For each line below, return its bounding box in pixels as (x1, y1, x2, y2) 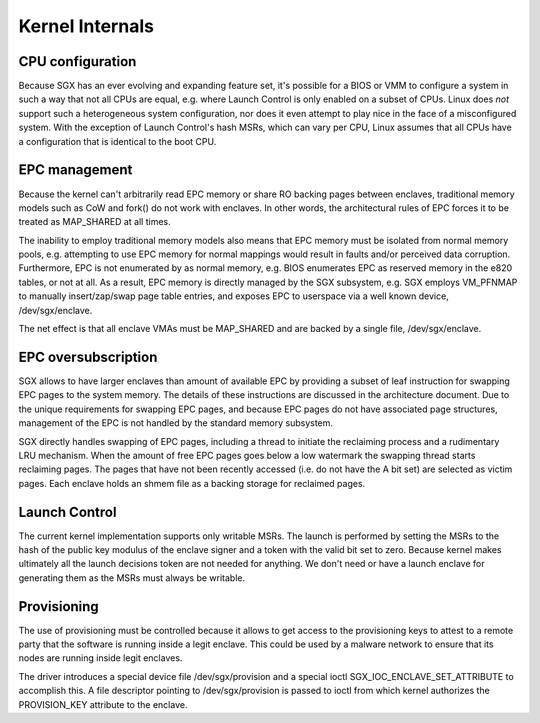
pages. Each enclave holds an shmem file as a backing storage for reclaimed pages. (18, 477, 366, 489)
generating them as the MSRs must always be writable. (18, 571, 246, 584)
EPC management (18, 161, 133, 179)
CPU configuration (18, 53, 137, 70)
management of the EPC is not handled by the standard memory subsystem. (18, 417, 334, 429)
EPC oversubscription (18, 348, 158, 365)
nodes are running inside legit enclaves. (18, 652, 183, 664)
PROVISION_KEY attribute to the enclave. (18, 698, 188, 710)
